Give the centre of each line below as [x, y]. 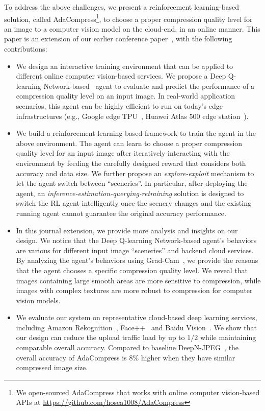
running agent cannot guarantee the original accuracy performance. [121, 213]
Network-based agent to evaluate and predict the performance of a [149, 86]
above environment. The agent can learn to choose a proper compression [129, 143]
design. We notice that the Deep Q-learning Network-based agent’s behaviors [136, 240]
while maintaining [228, 337]
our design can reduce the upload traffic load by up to [100, 337]
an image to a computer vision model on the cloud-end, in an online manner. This [132, 28]
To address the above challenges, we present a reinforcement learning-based [122, 7]
